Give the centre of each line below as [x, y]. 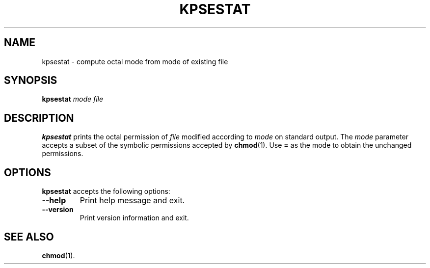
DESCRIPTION [39, 118]
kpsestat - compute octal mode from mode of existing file [135, 61]
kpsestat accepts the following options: [106, 191]
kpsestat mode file [73, 99]
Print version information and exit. [134, 218]
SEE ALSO [29, 237]
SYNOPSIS [31, 80]
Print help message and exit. [132, 201]
